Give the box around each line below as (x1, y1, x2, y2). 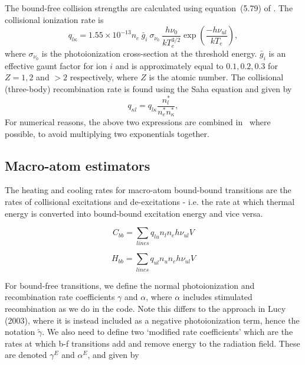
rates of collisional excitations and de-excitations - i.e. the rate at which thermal (5, 195, 295, 207)
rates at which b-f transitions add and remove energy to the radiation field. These (5, 337, 300, 349)
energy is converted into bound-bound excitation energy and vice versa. (5, 207, 263, 219)
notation (5, 325, 35, 338)
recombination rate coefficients (5, 291, 115, 303)
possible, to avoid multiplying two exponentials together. (5, 127, 209, 139)
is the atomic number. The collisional (149, 71, 284, 83)
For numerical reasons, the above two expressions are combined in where (5, 115, 271, 128)
